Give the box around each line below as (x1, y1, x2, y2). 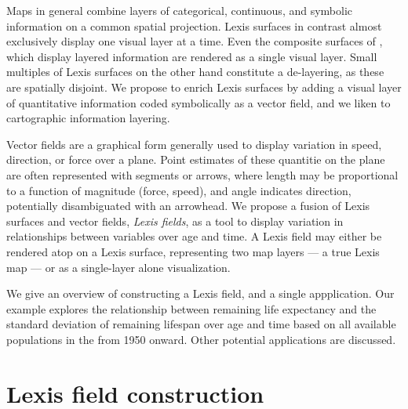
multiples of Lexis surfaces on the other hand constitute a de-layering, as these (6, 63, 384, 80)
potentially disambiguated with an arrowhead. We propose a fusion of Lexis (6, 197, 370, 214)
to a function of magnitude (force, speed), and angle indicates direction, (6, 182, 352, 198)
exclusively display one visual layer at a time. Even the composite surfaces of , (6, 33, 383, 49)
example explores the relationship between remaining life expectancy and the (6, 300, 377, 317)
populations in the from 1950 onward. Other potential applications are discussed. (6, 331, 396, 347)
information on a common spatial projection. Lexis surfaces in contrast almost (6, 17, 382, 34)
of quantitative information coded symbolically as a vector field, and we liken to (6, 94, 391, 110)
